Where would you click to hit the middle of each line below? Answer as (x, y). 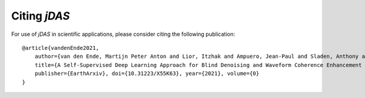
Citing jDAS (40, 16)
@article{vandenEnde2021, (61, 48)
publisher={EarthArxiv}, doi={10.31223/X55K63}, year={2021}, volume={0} (147, 74)
